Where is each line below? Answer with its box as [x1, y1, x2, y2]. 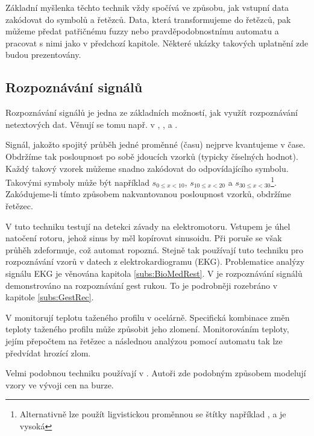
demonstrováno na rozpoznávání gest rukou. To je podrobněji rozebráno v [5, 279, 278, 291]
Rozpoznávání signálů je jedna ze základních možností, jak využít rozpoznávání [5, 106, 298, 119]
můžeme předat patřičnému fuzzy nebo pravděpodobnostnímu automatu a [5, 25, 279, 37]
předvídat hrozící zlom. [5, 346, 91, 359]
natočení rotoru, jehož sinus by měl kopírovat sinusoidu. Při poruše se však [5, 232, 282, 244]
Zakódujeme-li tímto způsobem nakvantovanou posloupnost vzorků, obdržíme [5, 188, 291, 200]
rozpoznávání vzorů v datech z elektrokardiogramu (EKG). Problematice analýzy [5, 255, 305, 268]
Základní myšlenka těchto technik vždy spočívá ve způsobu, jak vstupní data [5, 1, 289, 13]
